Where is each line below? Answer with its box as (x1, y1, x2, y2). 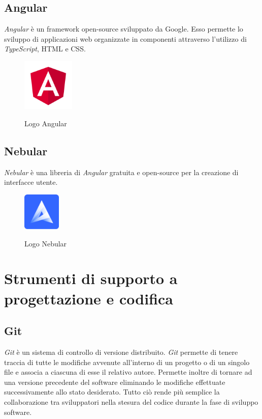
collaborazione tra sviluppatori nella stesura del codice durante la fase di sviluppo (4, 397, 258, 407)
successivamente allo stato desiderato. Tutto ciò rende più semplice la (4, 386, 220, 397)
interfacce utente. (4, 177, 58, 187)
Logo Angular (24, 118, 67, 129)
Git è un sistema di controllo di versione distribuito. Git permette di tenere (4, 347, 238, 357)
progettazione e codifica (4, 288, 173, 309)
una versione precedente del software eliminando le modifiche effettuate (4, 376, 225, 387)
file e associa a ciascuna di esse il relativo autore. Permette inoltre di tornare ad (4, 367, 252, 377)
